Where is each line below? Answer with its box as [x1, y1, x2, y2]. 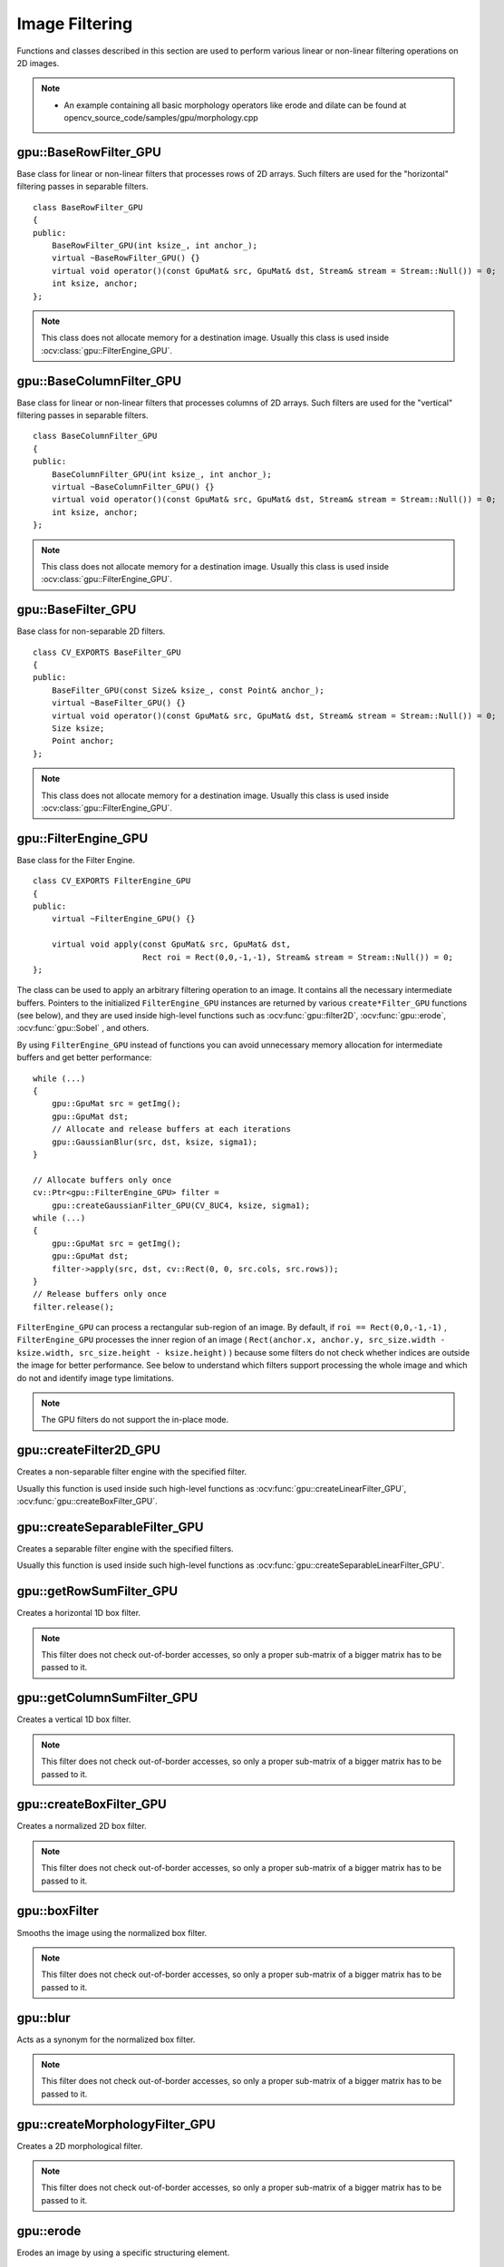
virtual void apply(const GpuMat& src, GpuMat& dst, [51, 939, 292, 949]
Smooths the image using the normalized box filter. [16, 1927, 208, 1938]
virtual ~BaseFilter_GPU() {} [51, 698, 186, 708]
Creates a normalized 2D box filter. [16, 1821, 147, 1832]
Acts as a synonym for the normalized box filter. [16, 2034, 196, 2045]
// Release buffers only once [33, 1289, 168, 1299]
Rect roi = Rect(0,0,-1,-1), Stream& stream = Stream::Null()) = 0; [141, 952, 453, 962]
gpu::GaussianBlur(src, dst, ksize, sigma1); [51, 1136, 258, 1147]
